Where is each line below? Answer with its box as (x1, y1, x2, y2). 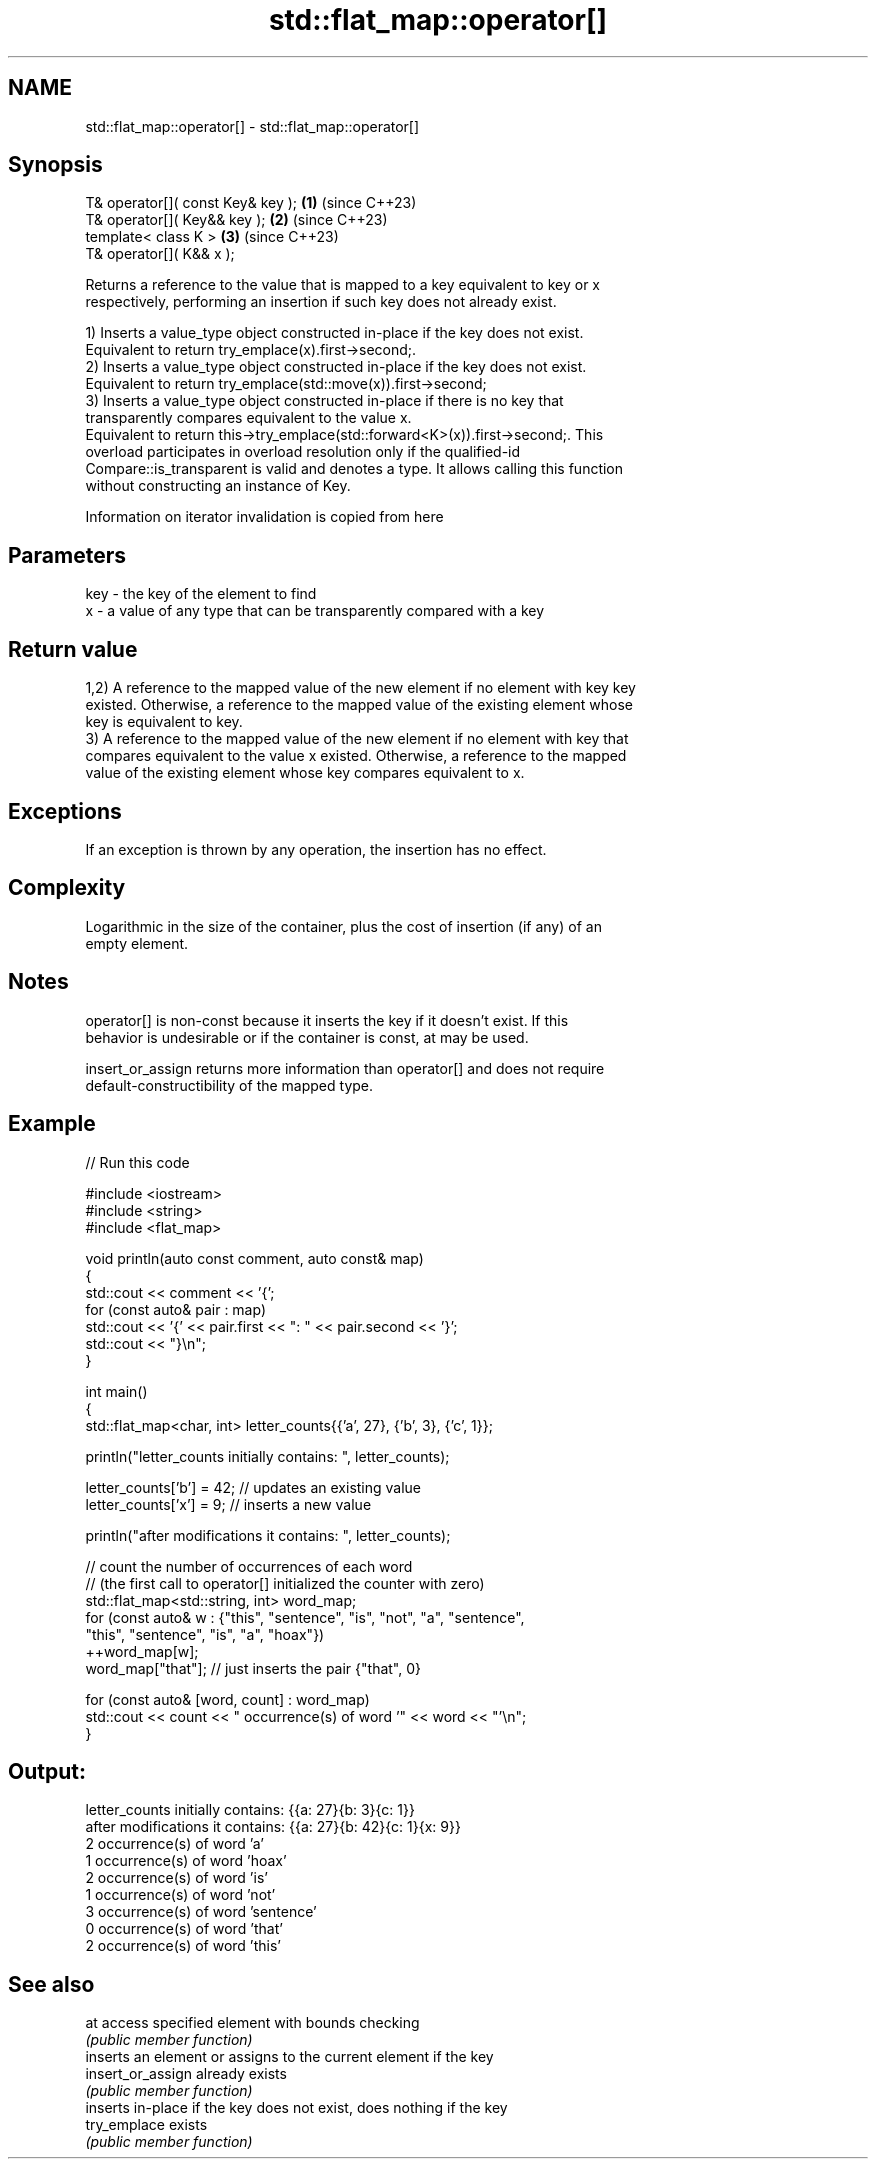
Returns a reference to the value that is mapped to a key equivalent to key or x (85, 276, 600, 294)
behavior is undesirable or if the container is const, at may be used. (85, 1028, 529, 1046)
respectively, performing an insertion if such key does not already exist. (85, 293, 557, 311)
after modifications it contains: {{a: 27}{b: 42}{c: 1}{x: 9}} (85, 1818, 461, 1836)
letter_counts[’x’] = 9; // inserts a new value (85, 1495, 372, 1513)
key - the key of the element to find (85, 585, 317, 603)
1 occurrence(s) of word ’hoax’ (85, 1852, 287, 1870)
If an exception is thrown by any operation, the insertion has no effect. (85, 840, 547, 858)
